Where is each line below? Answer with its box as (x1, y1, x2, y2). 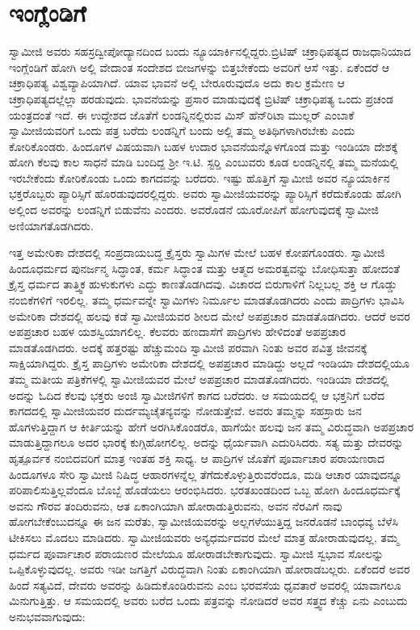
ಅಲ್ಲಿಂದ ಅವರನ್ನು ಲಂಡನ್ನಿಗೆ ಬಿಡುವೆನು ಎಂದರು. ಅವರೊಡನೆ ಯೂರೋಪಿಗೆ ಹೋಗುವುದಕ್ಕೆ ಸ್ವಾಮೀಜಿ (9, 201, 380, 218)
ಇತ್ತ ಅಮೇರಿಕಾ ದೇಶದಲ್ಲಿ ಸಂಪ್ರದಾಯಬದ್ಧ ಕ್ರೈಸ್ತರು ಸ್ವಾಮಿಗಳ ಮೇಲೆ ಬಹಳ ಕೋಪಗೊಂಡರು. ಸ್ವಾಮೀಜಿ (9, 244, 385, 261)
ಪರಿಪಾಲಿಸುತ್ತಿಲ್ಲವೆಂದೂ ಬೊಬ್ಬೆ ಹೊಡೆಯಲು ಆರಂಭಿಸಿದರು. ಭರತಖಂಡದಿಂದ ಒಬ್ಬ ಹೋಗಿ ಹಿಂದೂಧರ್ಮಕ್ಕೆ (9, 481, 401, 498)
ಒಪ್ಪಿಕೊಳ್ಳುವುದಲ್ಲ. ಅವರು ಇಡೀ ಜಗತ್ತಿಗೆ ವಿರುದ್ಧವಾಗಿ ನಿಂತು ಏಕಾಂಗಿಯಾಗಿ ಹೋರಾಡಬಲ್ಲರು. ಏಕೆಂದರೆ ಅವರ (9, 561, 410, 577)
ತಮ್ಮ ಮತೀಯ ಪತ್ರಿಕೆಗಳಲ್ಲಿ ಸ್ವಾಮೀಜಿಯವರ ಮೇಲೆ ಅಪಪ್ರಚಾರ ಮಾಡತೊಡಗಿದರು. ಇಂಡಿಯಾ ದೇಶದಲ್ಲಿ (9, 371, 389, 387)
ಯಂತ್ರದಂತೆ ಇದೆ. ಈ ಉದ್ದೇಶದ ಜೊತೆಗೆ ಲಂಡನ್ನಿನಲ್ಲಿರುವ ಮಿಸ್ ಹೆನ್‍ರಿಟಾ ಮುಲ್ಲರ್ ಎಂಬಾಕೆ (9, 106, 355, 123)
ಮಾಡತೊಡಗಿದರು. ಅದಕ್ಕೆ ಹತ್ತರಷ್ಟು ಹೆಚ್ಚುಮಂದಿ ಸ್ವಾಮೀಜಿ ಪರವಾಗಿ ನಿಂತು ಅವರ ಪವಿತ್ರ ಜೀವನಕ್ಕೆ (9, 338, 367, 355)
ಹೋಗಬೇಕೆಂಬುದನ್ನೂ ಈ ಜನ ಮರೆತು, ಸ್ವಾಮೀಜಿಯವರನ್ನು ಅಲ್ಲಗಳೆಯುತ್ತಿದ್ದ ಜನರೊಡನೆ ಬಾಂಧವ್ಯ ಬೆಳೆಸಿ (9, 513, 398, 530)
